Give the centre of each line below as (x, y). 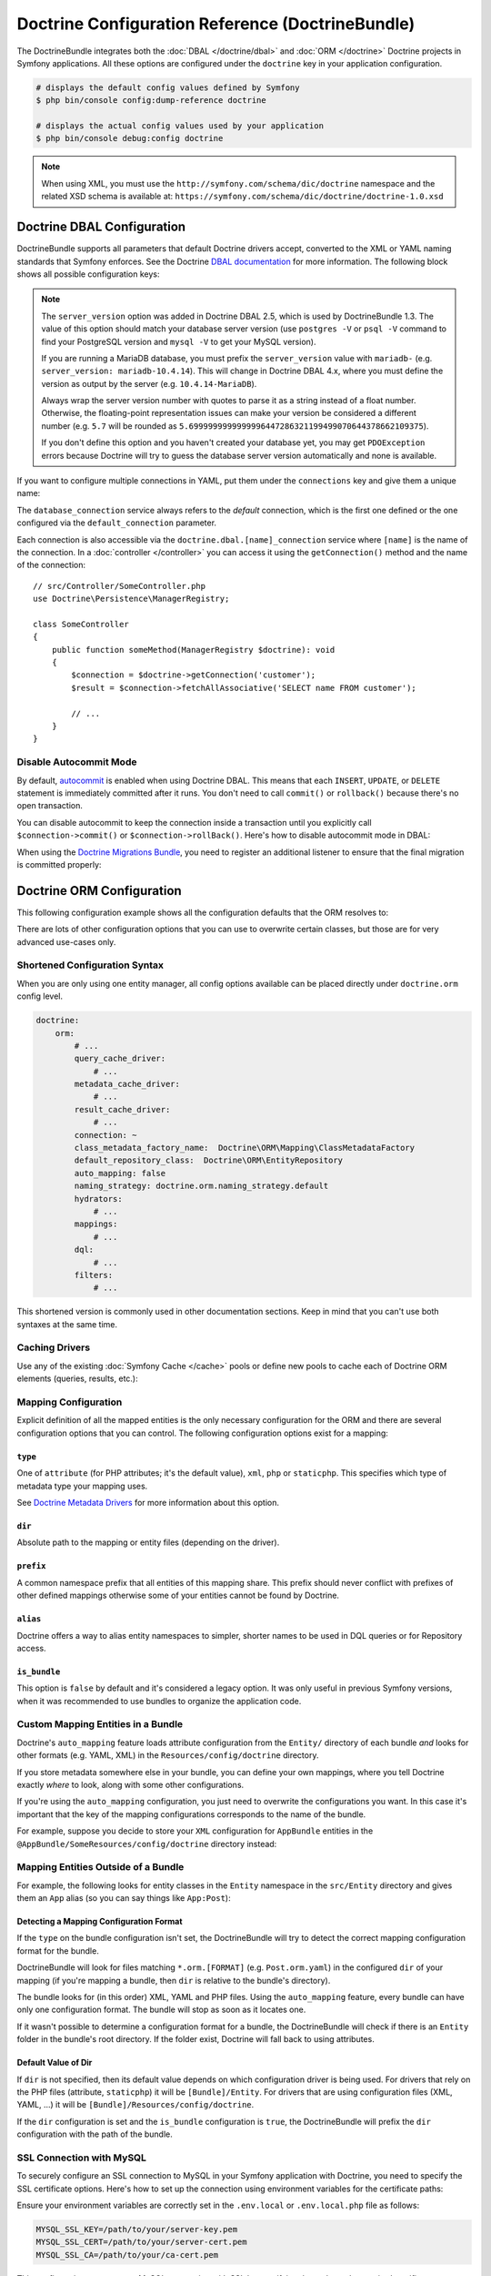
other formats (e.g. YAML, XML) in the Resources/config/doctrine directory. (168, 1755)
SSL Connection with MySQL (82, 2158)
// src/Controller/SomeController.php (120, 586)
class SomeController (81, 624)
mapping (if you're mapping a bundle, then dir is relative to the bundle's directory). (174, 1980)
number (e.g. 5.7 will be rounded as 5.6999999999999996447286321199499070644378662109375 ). (235, 426)
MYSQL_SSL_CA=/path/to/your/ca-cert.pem (127, 2255)
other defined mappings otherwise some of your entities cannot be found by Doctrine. (178, 1595)
